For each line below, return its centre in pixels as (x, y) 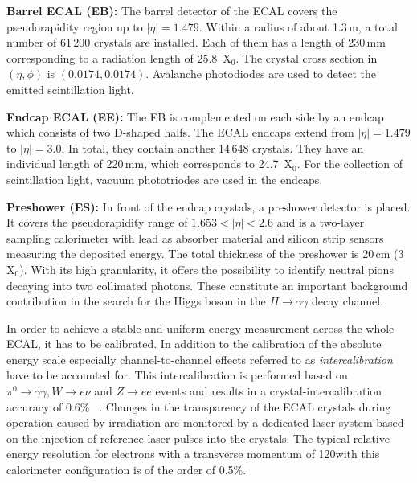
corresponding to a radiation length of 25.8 (112, 57)
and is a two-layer (321, 222)
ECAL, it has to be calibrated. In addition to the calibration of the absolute (194, 344)
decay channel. (347, 301)
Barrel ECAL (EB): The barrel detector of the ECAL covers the (172, 10)
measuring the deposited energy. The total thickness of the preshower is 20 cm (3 (205, 254)
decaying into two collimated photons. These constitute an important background (207, 285)
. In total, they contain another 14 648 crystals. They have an (213, 147)
